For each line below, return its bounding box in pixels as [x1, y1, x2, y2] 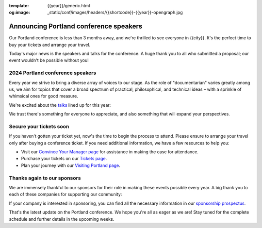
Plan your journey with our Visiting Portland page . [21, 163, 121, 168]
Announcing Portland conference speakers [9, 22, 143, 31]
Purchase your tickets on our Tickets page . [21, 156, 107, 162]
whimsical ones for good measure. [9, 93, 79, 99]
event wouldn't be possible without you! [9, 57, 89, 63]
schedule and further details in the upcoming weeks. [9, 216, 115, 222]
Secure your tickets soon [9, 123, 69, 130]
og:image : [9, 10, 30, 16]
